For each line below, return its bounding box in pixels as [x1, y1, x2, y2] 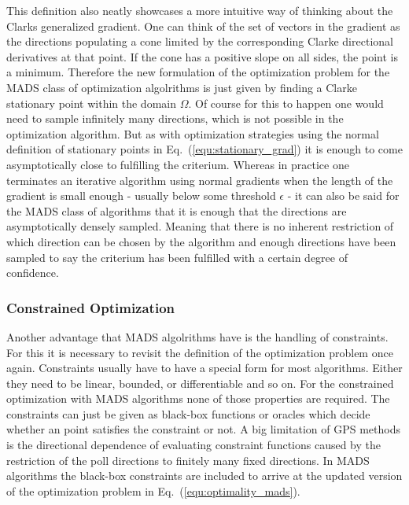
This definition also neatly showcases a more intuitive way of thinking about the [6, 2, 393, 18]
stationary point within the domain [6, 94, 176, 111]
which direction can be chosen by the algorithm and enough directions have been [6, 233, 396, 249]
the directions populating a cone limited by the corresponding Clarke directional [6, 33, 393, 50]
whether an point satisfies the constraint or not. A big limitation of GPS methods [6, 421, 400, 437]
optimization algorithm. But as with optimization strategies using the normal [6, 125, 379, 142]
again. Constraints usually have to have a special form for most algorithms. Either [6, 359, 403, 376]
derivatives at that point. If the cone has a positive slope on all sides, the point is [6, 48, 398, 65]
